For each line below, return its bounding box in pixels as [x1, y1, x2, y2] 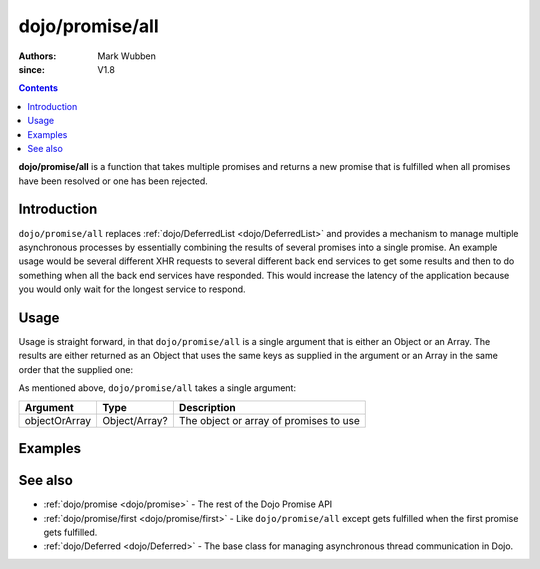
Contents [18, 82, 59, 94]
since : [18, 63, 45, 75]
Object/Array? [101, 413, 169, 427]
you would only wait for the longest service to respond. [18, 283, 246, 295]
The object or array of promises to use [178, 413, 360, 427]
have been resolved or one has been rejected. [18, 175, 209, 187]
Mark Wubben [97, 50, 157, 62]
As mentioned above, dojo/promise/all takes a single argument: [18, 382, 297, 394]
